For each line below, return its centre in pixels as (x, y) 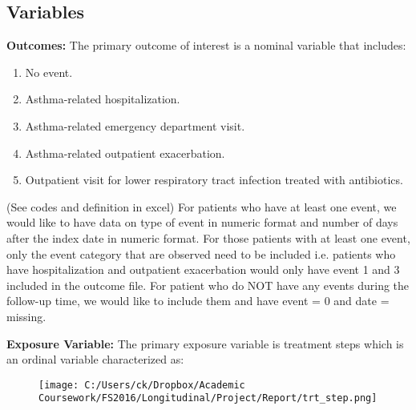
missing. (26, 316)
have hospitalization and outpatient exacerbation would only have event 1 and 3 (203, 269)
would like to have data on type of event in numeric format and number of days (202, 222)
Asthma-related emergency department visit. (135, 125)
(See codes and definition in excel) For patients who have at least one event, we (202, 206)
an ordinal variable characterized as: (95, 359)
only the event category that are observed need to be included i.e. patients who (201, 253)
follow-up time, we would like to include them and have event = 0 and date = (198, 301)
